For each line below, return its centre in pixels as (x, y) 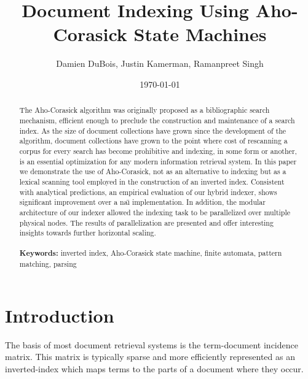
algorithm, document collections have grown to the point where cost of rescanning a (153, 141)
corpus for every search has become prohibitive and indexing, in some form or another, (158, 151)
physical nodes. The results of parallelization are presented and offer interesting (146, 222)
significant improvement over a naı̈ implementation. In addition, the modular (142, 202)
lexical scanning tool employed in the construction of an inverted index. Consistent (152, 181)
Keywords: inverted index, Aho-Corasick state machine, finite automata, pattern (151, 253)
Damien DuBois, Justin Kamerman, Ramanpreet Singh (160, 63)
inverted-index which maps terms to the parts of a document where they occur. (154, 368)
